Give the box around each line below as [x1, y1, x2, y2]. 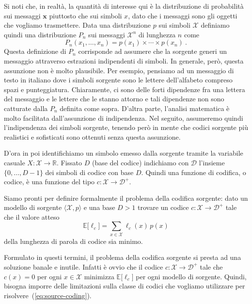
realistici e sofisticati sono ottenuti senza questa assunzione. [4, 131, 181, 142]
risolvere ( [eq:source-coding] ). [4, 290, 92, 300]
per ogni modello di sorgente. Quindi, [136, 271, 247, 281]
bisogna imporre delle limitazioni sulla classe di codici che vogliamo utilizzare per [4, 281, 245, 291]
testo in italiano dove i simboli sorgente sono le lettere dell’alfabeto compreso [4, 75, 233, 85]
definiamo [201, 20, 230, 30]
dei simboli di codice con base [45, 167, 134, 177]
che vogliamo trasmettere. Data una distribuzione [4, 20, 151, 30]
